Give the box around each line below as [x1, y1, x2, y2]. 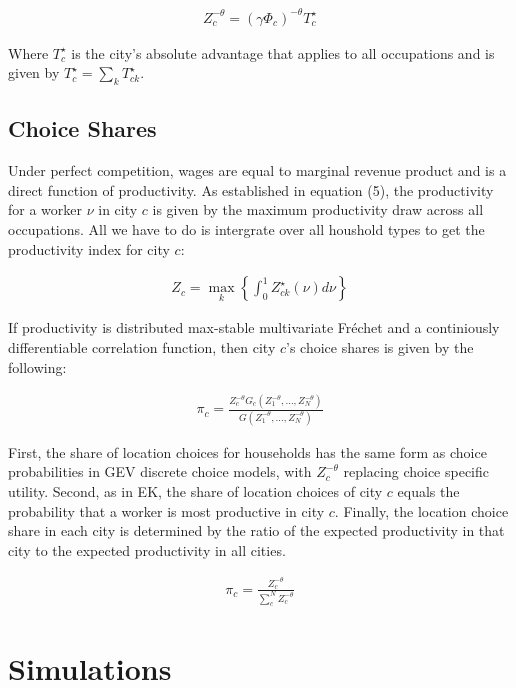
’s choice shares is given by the [286, 336, 474, 357]
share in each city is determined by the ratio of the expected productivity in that [8, 520, 505, 541]
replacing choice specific [343, 461, 490, 482]
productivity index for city [8, 238, 170, 259]
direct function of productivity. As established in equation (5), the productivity [8, 179, 494, 200]
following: [8, 356, 67, 377]
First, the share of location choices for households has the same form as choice [8, 441, 487, 462]
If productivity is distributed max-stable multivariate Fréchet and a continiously [8, 317, 500, 338]
